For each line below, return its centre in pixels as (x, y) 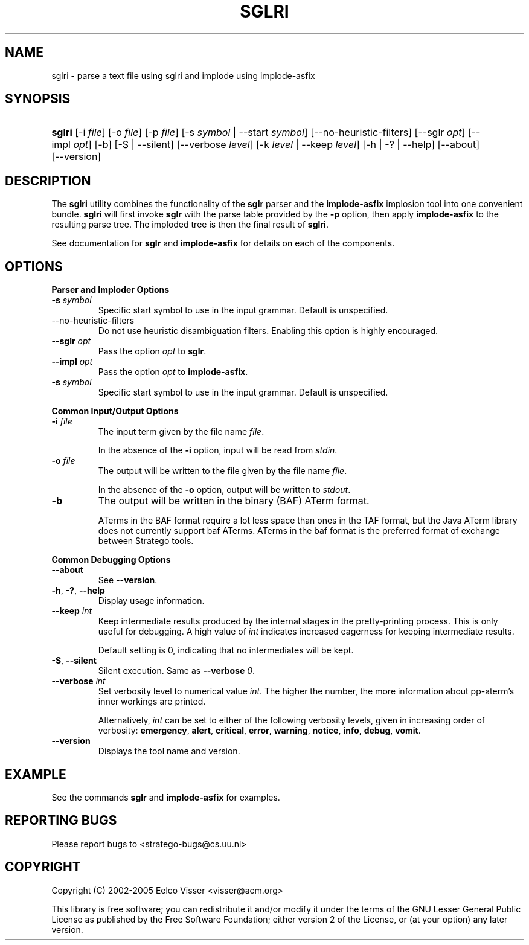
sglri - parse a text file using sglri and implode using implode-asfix (183, 75)
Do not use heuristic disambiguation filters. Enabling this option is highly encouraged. (268, 331)
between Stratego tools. (146, 541)
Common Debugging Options (111, 560)
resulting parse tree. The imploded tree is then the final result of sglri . (190, 225)
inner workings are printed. (152, 702)
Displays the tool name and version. (169, 751)
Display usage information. (151, 601)
